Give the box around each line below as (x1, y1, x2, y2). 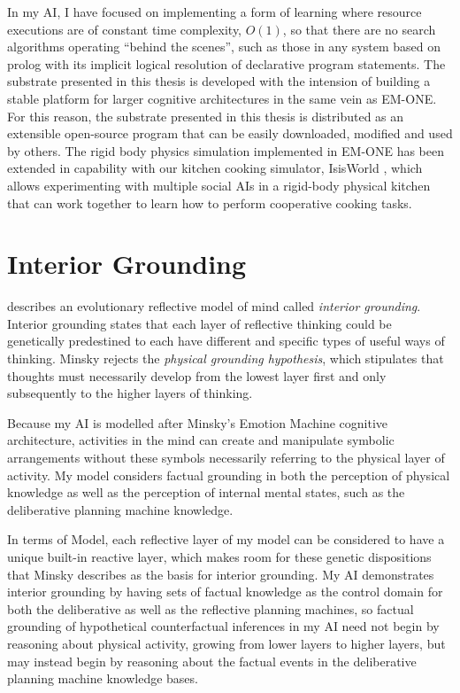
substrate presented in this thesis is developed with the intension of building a (7, 72, 431, 90)
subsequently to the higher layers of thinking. (7, 384, 253, 402)
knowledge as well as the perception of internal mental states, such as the (7, 483, 405, 502)
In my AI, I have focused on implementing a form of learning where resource (7, 3, 422, 20)
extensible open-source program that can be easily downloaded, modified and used (7, 124, 453, 143)
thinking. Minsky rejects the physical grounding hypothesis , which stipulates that (7, 349, 444, 368)
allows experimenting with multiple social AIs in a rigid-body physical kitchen (7, 175, 431, 194)
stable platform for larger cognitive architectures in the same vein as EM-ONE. (7, 89, 437, 107)
